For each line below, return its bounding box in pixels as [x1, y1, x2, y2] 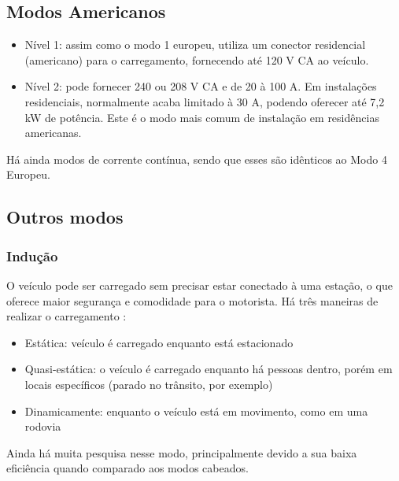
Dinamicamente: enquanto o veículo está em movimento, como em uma [24, 402, 368, 419]
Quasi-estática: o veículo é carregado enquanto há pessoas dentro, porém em [24, 361, 393, 377]
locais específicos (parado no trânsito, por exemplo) [24, 376, 273, 392]
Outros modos [6, 205, 124, 229]
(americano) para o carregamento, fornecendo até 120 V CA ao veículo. [24, 51, 369, 68]
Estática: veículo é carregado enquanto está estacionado [24, 334, 294, 350]
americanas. [24, 124, 82, 141]
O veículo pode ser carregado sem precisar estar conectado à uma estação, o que [6, 276, 393, 293]
